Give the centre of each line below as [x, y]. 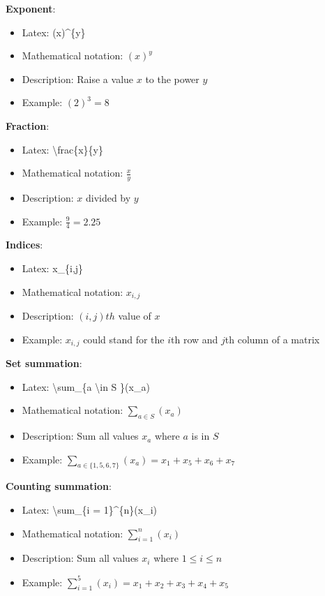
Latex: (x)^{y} [54, 32]
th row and [195, 339]
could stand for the [124, 339]
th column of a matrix [272, 339]
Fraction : [28, 125]
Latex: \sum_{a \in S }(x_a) [86, 386]
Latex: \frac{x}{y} [62, 149]
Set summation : [44, 363]
